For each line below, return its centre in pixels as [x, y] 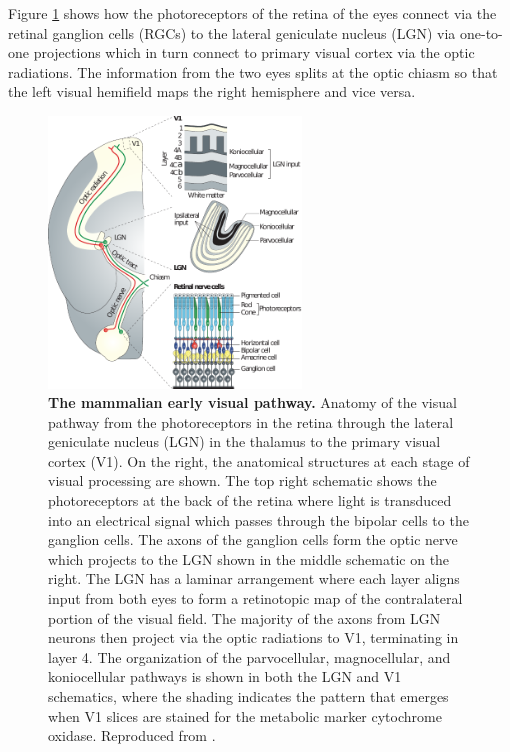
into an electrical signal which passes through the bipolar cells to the [258, 519]
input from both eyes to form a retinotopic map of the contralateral [255, 598]
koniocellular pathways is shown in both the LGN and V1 [225, 676]
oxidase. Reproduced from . [132, 735]
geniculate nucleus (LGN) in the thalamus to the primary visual [244, 441]
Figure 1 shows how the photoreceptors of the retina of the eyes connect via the [252, 13]
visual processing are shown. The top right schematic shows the [242, 480]
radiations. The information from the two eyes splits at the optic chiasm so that [253, 71]
